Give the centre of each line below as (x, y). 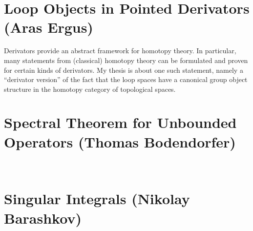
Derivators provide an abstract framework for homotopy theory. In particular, (120, 51)
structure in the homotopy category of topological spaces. (90, 89)
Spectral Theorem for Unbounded (120, 122)
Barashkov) (43, 218)
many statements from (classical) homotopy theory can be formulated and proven (126, 60)
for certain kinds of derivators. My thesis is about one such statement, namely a (124, 70)
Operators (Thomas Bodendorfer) (120, 141)
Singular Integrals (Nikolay (97, 199)
